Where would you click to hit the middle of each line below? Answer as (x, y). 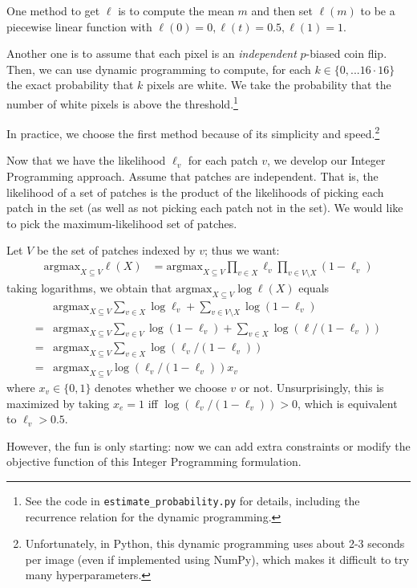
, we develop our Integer (326, 160)
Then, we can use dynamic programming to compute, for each (159, 69)
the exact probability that (70, 85)
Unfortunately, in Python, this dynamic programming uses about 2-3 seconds (215, 543)
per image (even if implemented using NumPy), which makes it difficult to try (217, 559)
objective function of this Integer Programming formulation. (154, 461)
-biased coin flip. (346, 53)
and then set (282, 10)
